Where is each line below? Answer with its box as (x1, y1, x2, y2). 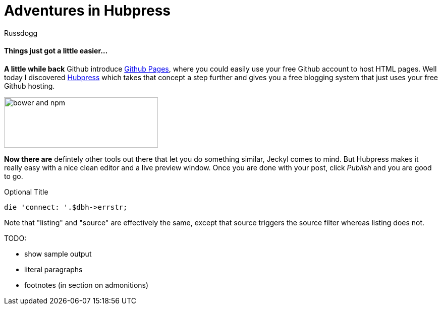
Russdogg (4, 28, 38, 37)
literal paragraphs (24, 265, 83, 274)
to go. (4, 171, 23, 180)
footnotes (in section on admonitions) (24, 280, 149, 289)
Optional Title (4, 187, 48, 196)
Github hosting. (4, 81, 55, 90)
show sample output (24, 249, 92, 258)
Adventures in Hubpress (4, 2, 171, 19)
